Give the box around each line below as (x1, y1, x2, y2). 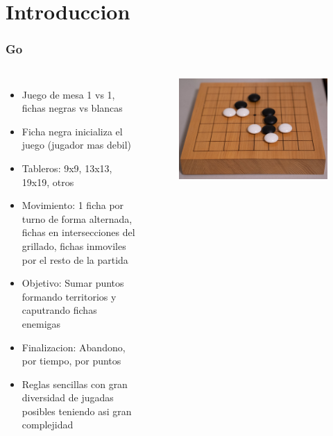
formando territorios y (22, 289, 117, 303)
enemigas (22, 316, 61, 330)
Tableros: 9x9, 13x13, (22, 160, 112, 175)
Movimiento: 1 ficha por (22, 198, 124, 212)
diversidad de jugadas (22, 390, 114, 405)
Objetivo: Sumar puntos (22, 276, 124, 290)
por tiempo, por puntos (22, 353, 121, 368)
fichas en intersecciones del (22, 225, 135, 240)
